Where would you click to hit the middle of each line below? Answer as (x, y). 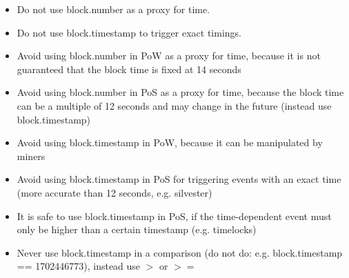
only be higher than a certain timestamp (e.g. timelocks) (137, 229)
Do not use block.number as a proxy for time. (113, 9)
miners (31, 156)
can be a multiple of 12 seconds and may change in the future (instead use (174, 105)
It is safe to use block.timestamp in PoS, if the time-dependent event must (174, 216)
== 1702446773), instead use (79, 266)
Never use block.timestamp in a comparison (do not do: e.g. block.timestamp (180, 252)
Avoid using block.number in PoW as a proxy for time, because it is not (169, 56)
